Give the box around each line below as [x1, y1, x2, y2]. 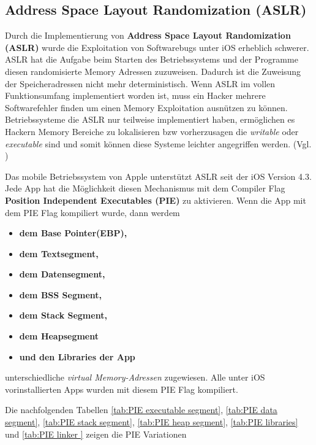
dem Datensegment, [19, 268, 105, 281]
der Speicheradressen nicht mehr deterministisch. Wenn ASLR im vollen [5, 77, 276, 90]
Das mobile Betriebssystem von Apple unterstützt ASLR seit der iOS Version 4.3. [5, 169, 312, 182]
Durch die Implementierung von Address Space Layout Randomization [5, 29, 291, 42]
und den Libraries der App [19, 350, 135, 363]
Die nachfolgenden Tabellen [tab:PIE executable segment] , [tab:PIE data [5, 403, 277, 416]
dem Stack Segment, [19, 309, 107, 322]
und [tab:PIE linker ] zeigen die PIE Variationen [5, 427, 187, 440]
